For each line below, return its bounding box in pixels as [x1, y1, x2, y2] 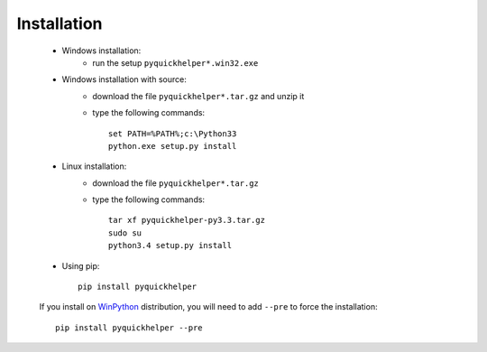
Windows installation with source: [61, 74, 187, 85]
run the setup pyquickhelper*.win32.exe [92, 57, 259, 68]
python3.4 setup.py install [108, 240, 233, 251]
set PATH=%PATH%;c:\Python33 [108, 128, 237, 139]
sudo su [108, 227, 142, 238]
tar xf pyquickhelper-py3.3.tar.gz [108, 215, 266, 226]
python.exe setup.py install [108, 141, 237, 151]
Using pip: [61, 260, 100, 271]
